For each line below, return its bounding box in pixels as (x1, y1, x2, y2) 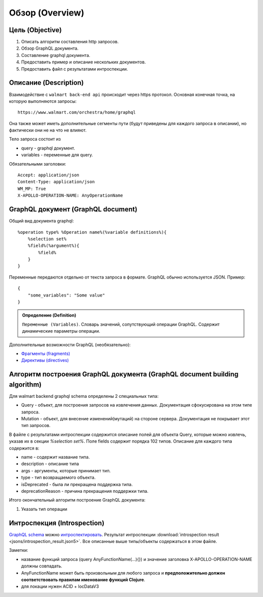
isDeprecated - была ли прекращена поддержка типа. (21, 481, 133, 487)
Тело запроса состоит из (9, 136, 61, 142)
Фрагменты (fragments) (21, 351, 71, 356)
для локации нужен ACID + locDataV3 (21, 583, 99, 589)
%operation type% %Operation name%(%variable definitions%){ (18, 229, 167, 235)
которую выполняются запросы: (9, 98, 77, 104)
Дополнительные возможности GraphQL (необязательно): (9, 341, 131, 348)
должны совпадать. (21, 563, 63, 569)
